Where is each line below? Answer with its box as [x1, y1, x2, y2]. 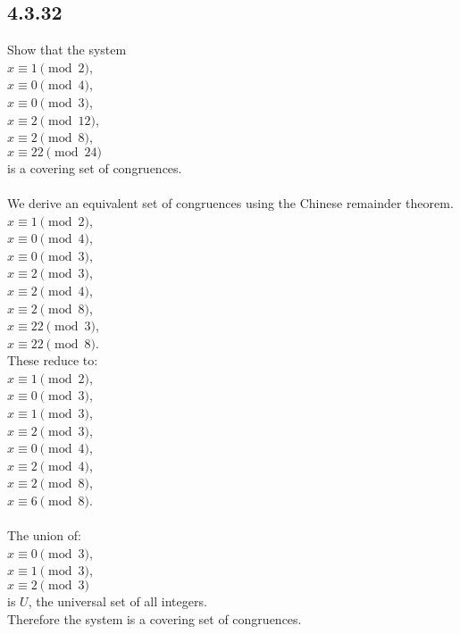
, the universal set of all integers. [28, 592, 207, 611]
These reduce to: [7, 351, 98, 370]
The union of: [7, 526, 81, 545]
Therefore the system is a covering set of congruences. [7, 609, 302, 628]
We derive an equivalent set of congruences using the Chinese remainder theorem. [7, 193, 454, 212]
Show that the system [7, 40, 127, 59]
